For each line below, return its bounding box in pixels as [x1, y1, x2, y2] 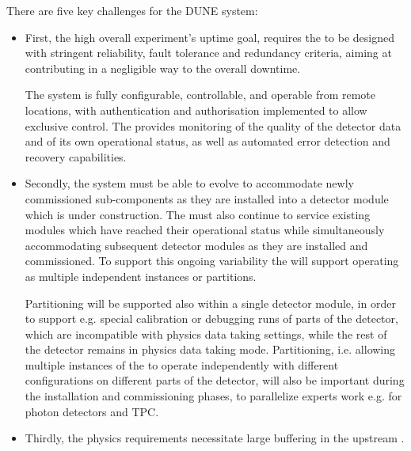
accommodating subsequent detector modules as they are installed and [25, 237, 368, 253]
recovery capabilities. [25, 148, 127, 165]
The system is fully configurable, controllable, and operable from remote [25, 86, 376, 103]
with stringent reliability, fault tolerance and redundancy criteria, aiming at [25, 44, 392, 61]
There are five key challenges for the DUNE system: [6, 2, 258, 18]
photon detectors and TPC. [25, 403, 159, 419]
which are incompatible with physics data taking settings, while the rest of [25, 325, 387, 342]
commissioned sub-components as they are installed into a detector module [25, 190, 389, 207]
